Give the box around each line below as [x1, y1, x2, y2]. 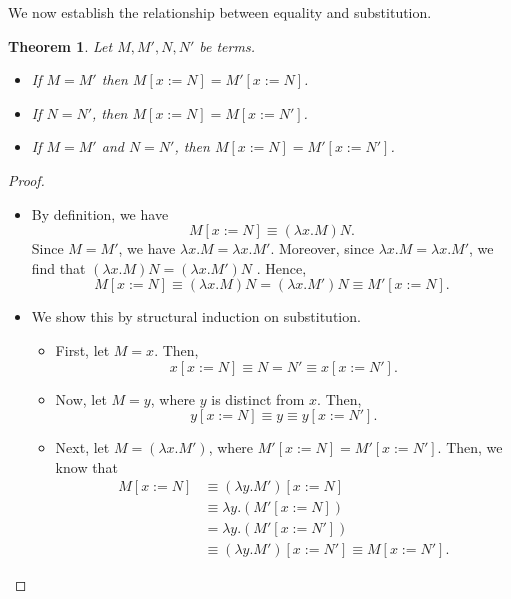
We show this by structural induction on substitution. [31, 306, 361, 327]
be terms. [199, 35, 255, 56]
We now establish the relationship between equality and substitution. [8, 2, 432, 22]
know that [55, 456, 118, 477]
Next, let [55, 437, 110, 458]
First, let [55, 339, 110, 360]
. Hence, [256, 257, 307, 278]
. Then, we [437, 437, 503, 458]
